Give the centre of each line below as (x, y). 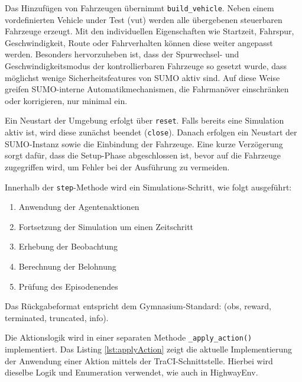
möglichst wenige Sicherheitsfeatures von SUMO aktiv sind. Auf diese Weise (142, 77)
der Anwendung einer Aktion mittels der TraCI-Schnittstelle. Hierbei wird (139, 360)
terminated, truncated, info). (57, 317)
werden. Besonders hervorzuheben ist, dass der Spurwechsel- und (122, 54)
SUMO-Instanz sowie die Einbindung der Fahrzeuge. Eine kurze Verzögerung (144, 143)
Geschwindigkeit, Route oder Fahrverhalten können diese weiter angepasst (139, 42)
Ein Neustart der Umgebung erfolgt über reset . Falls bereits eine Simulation (144, 120)
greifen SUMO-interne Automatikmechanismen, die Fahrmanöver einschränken (147, 89)
